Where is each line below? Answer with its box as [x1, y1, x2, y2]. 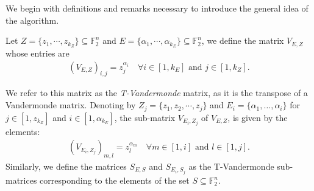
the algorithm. [5, 13, 59, 26]
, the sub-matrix [114, 111, 176, 123]
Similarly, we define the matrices [5, 160, 127, 173]
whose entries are [5, 47, 70, 60]
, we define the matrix [201, 34, 284, 47]
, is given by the [227, 111, 288, 123]
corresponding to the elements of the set [40, 174, 190, 187]
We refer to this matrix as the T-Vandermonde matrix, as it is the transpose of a [5, 86, 308, 99]
